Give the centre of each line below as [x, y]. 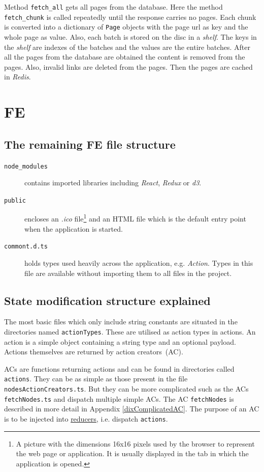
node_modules [26, 166]
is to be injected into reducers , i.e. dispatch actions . [86, 418]
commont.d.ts [26, 247]
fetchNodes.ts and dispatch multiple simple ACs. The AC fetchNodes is [119, 398]
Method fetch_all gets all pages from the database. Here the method [113, 7]
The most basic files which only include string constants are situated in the [121, 322]
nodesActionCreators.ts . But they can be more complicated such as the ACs [126, 388]
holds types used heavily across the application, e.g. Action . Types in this [139, 262]
